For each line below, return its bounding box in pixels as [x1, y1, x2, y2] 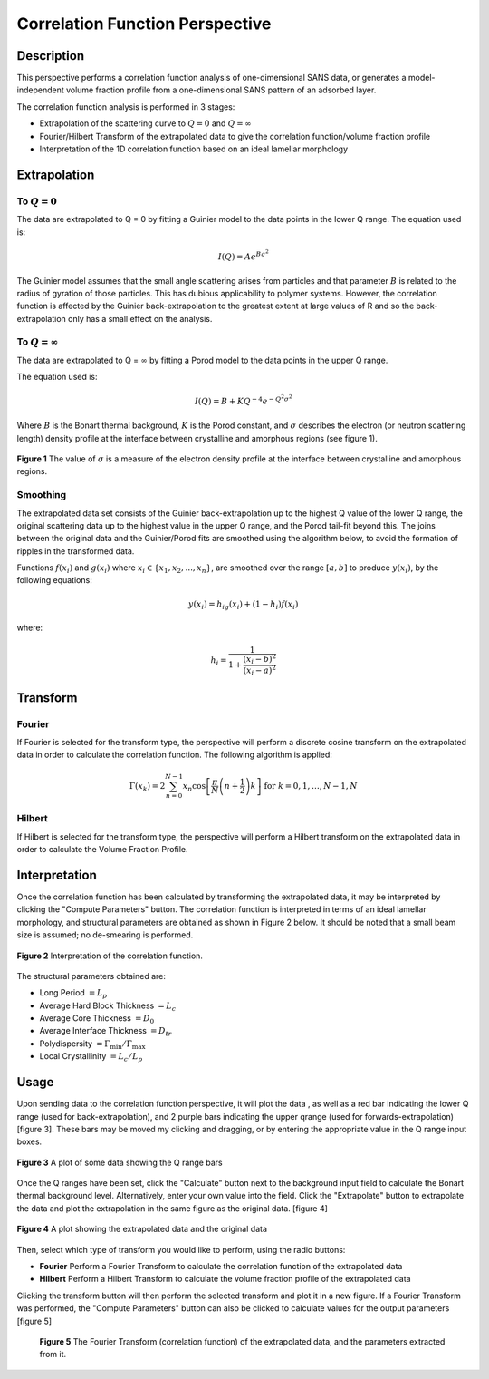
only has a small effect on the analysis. [68, 313, 213, 324]
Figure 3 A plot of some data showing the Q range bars [16, 1157, 223, 1168]
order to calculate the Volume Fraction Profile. [16, 844, 189, 855]
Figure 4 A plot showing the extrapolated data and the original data [16, 1224, 267, 1235]
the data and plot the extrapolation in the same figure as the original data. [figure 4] [16, 1202, 328, 1214]
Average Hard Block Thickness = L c [39, 1000, 177, 1013]
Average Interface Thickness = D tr [39, 1025, 172, 1038]
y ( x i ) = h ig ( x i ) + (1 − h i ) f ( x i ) [188, 598, 299, 611]
